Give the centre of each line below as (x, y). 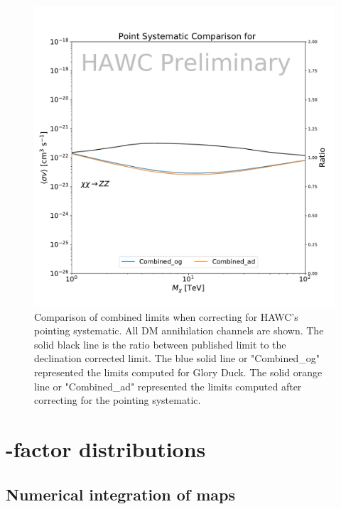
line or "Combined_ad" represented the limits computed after (168, 386)
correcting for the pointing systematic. (118, 400)
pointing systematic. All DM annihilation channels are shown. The (179, 330)
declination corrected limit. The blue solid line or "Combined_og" (177, 358)
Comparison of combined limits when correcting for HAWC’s (166, 316)
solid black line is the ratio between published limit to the (160, 344)
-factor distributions (106, 448)
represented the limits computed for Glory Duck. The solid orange (178, 372)
